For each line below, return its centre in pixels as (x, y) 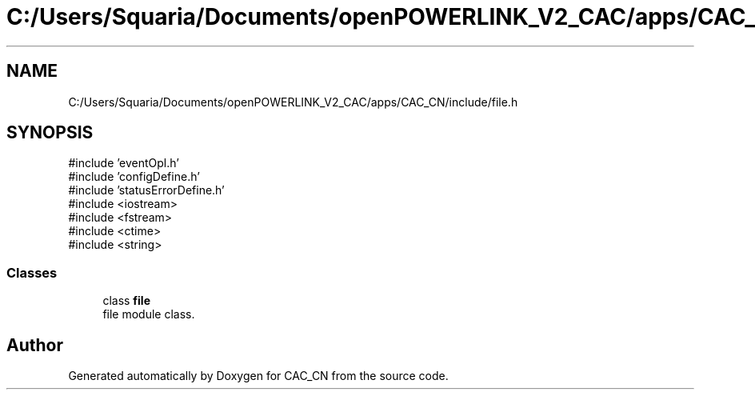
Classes (32, 272)
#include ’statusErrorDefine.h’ (146, 190)
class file (126, 301)
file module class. (149, 314)
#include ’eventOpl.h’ (124, 163)
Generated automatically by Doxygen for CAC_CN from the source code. (258, 376)
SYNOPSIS (50, 133)
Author (35, 345)
